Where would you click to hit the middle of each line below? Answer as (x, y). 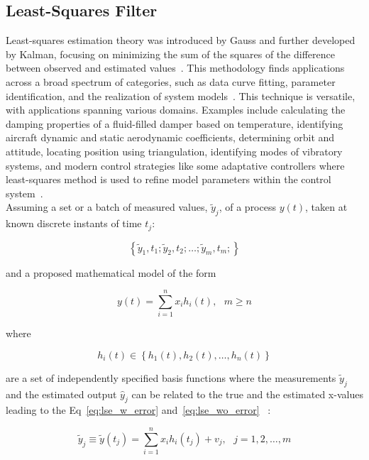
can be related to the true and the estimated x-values (247, 394)
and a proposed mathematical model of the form (111, 272)
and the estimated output (61, 394)
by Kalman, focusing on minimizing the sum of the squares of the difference (170, 54)
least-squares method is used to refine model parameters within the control (169, 179)
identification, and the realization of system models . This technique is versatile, (181, 95)
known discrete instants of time (74, 223)
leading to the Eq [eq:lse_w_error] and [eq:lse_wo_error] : (138, 410)
